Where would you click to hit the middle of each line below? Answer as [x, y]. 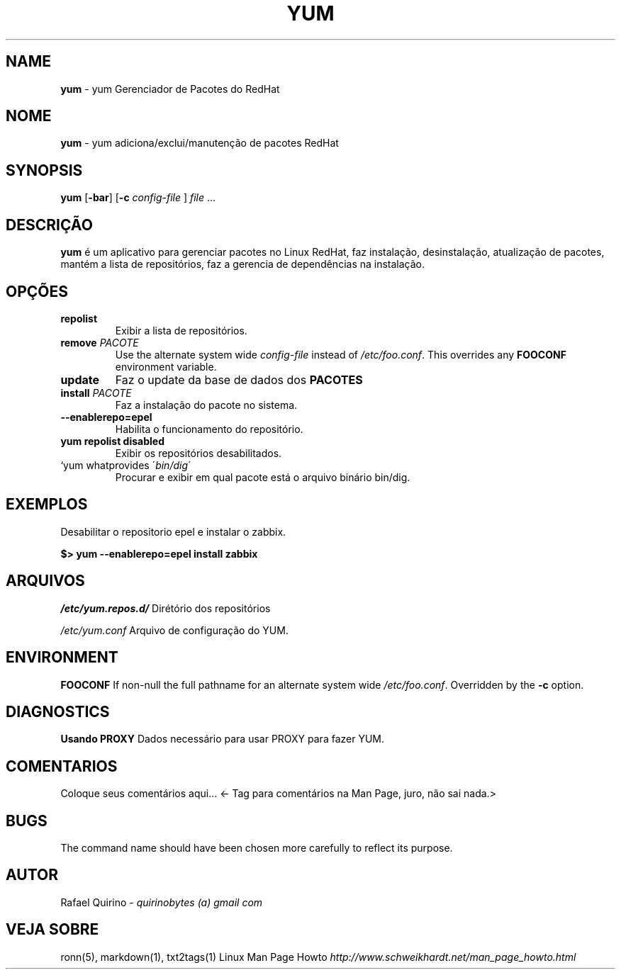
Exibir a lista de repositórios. [181, 330]
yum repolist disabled [112, 441]
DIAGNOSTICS [58, 711]
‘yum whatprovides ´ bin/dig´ [125, 465]
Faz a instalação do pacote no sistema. [206, 405]
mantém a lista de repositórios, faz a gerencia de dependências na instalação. [243, 264]
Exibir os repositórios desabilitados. [198, 453]
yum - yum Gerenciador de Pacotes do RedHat [170, 89]
